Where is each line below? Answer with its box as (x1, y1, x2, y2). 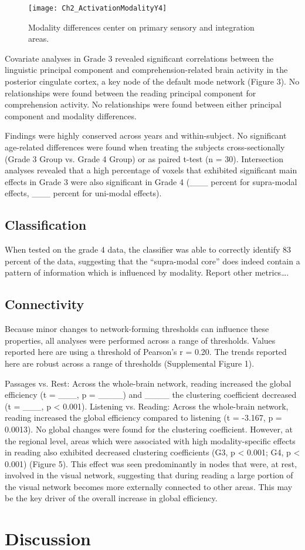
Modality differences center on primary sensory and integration (28, 21, 255, 33)
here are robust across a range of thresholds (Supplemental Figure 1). (5, 357, 255, 369)
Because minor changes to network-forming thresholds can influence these (5, 323, 269, 335)
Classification (5, 216, 87, 234)
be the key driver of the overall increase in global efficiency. (5, 492, 218, 504)
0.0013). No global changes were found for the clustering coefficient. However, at (5, 422, 293, 435)
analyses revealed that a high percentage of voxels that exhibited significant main (5, 164, 297, 176)
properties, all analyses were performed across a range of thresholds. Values (5, 334, 276, 346)
